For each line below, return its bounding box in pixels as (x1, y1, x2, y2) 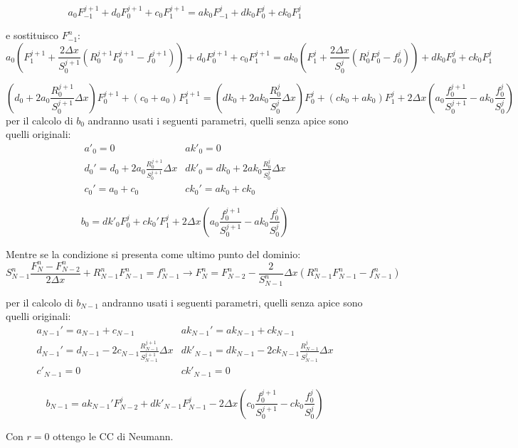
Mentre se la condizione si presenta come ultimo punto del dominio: (6, 246, 301, 261)
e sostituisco (6, 28, 59, 43)
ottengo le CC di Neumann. (53, 428, 174, 443)
